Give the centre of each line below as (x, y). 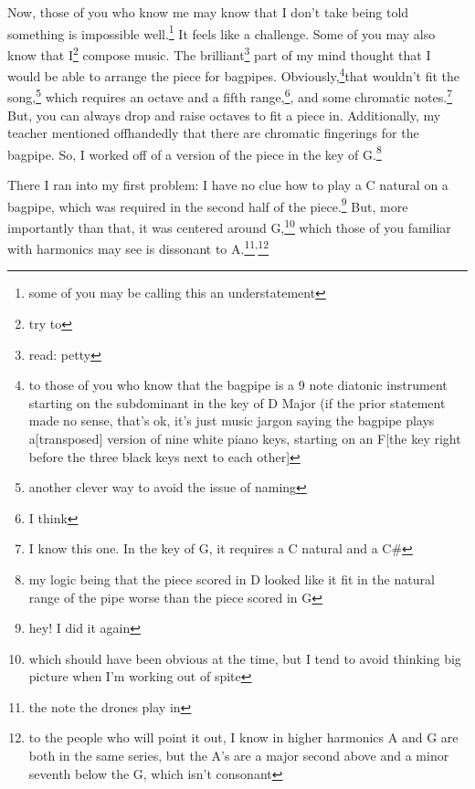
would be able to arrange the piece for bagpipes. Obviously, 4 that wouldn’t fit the (234, 74)
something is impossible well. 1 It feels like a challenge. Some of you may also (222, 32)
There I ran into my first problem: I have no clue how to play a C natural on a (228, 185)
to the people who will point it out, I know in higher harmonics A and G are (243, 737)
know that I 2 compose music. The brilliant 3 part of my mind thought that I (219, 53)
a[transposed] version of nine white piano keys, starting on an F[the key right (245, 438)
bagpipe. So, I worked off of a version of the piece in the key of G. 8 (195, 153)
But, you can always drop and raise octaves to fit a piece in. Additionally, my (224, 115)
